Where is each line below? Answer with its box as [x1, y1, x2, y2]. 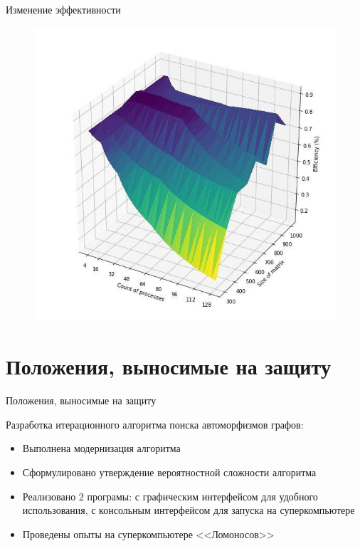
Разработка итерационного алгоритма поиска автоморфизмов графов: [6, 416, 304, 431]
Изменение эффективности [6, 2, 121, 16]
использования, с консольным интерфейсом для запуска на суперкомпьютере [22, 503, 355, 518]
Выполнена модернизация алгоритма [22, 441, 181, 456]
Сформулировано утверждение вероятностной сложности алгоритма [22, 464, 317, 479]
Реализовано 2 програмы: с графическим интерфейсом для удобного [22, 488, 318, 503]
